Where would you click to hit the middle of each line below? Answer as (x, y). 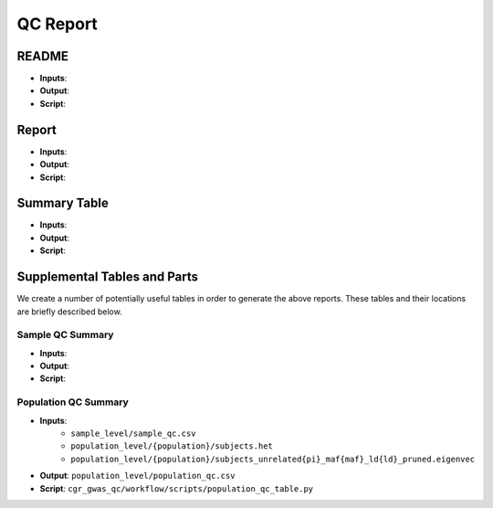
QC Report (57, 24)
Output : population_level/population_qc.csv (137, 476)
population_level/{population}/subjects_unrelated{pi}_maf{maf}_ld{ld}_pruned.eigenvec (273, 459)
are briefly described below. (69, 312)
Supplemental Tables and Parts (108, 277)
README (42, 56)
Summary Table (63, 203)
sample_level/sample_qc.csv (133, 433)
